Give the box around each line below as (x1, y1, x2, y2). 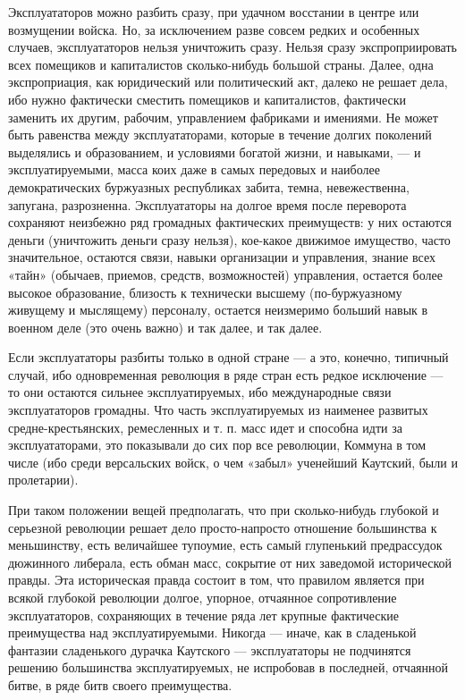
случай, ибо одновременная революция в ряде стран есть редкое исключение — (8, 365, 444, 384)
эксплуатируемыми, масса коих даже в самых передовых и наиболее (8, 160, 380, 179)
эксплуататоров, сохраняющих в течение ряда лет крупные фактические (8, 605, 399, 624)
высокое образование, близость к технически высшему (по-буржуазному (8, 283, 402, 301)
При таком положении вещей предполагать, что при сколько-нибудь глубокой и (8, 501, 439, 519)
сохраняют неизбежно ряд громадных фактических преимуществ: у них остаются (8, 213, 452, 232)
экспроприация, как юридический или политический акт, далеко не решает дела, (8, 72, 448, 91)
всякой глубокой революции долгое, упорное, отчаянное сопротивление (8, 588, 397, 606)
